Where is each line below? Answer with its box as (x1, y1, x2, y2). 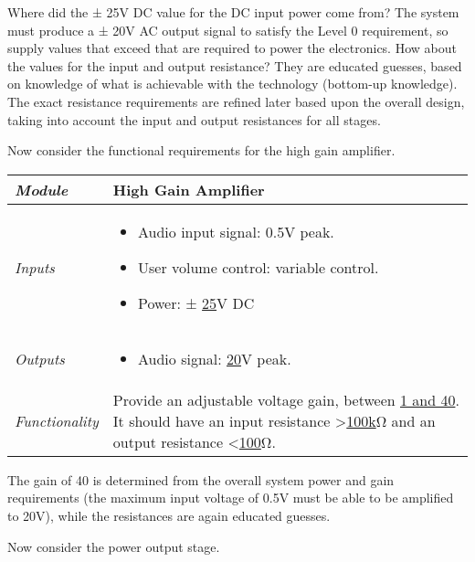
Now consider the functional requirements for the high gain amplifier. (7, 141, 396, 160)
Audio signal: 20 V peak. (138, 347, 291, 369)
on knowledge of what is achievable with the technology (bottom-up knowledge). (7, 74, 458, 93)
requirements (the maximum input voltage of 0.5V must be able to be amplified (7, 488, 454, 507)
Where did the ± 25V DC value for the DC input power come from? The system (7, 3, 459, 21)
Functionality (15, 409, 99, 431)
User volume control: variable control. (138, 256, 379, 278)
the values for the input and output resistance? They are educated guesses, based (7, 56, 462, 75)
